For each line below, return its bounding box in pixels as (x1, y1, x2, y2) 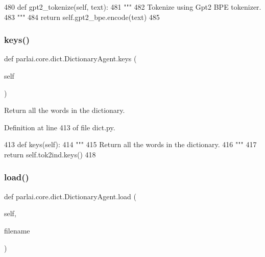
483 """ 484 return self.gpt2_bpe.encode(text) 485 (4, 11, 160, 22)
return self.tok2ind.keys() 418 (4, 149, 96, 159)
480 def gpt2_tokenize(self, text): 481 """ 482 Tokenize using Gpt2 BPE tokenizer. (4, 2, 261, 12)
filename (4, 225, 30, 236)
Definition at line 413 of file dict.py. (4, 122, 115, 132)
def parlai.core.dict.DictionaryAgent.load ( (4, 191, 136, 201)
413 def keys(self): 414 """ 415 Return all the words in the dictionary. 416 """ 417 (4, 139, 257, 150)
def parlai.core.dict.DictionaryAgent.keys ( (4, 53, 137, 64)
